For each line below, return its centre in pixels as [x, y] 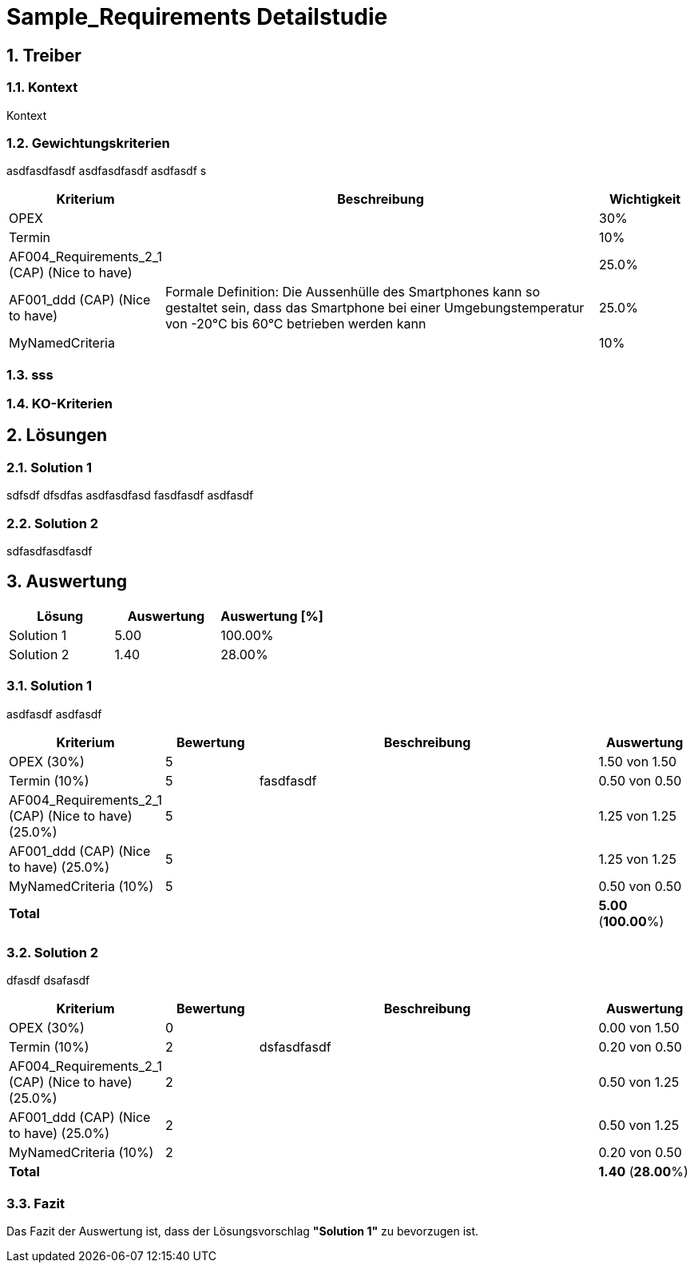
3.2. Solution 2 [53, 952]
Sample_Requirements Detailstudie [197, 17]
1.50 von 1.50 [638, 761]
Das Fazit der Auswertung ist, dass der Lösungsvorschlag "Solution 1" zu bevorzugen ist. [243, 1231]
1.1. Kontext [42, 88]
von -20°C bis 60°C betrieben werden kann [295, 324]
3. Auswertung [67, 582]
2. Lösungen [57, 436]
